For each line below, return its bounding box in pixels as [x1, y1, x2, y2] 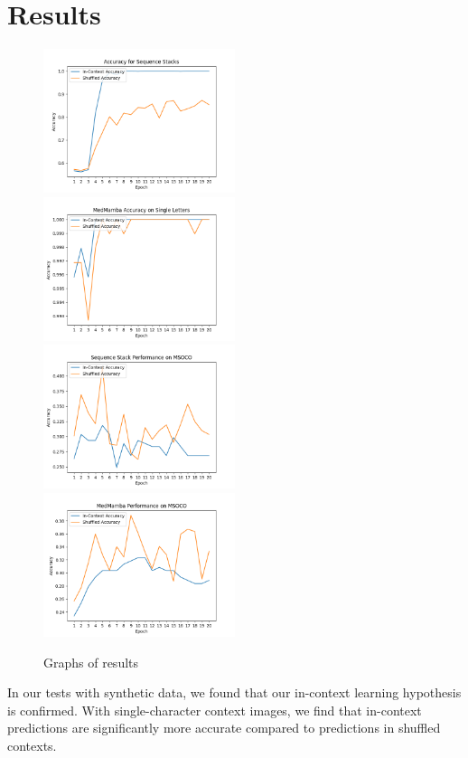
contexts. [7, 735, 57, 754]
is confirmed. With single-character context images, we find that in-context [7, 700, 422, 719]
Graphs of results [43, 652, 139, 671]
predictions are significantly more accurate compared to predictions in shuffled [7, 718, 441, 737]
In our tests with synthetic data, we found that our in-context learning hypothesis [7, 683, 462, 702]
